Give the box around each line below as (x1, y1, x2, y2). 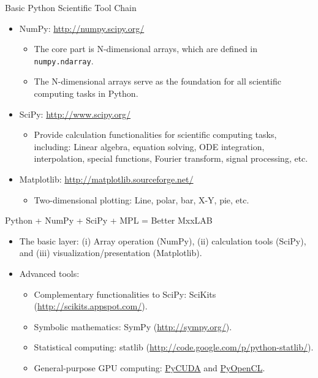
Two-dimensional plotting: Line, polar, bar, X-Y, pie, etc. (34, 193, 249, 206)
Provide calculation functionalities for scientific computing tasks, (34, 128, 277, 141)
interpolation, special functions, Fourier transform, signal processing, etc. (34, 152, 308, 165)
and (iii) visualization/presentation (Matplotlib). (19, 246, 202, 259)
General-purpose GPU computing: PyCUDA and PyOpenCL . (34, 361, 265, 374)
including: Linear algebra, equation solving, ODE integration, (34, 140, 265, 153)
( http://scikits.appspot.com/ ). (34, 300, 148, 312)
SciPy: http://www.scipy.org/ (19, 107, 131, 120)
